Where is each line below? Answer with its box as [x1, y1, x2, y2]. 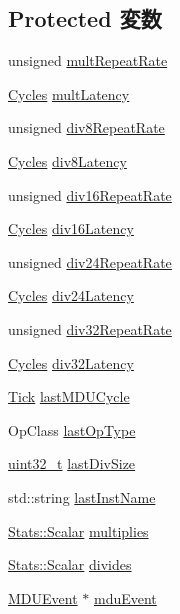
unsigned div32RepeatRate [8, 318, 172, 339]
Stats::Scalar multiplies [8, 520, 149, 541]
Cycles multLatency [8, 83, 130, 104]
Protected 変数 [8, 3, 162, 34]
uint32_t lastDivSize [8, 453, 136, 474]
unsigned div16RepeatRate [8, 184, 172, 205]
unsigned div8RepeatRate [8, 117, 165, 138]
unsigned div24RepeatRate [8, 251, 172, 272]
